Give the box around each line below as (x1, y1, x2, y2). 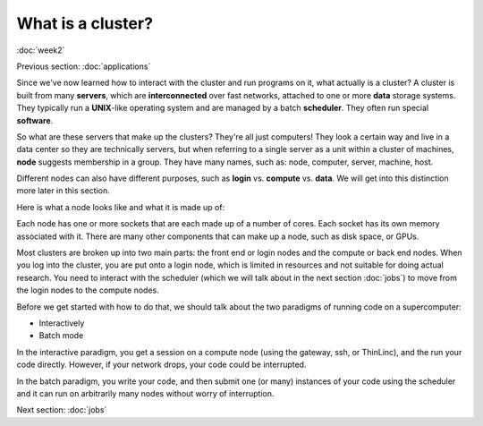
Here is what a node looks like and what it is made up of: (16, 201, 225, 212)
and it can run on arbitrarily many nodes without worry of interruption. (16, 388, 275, 398)
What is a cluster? (16, 13, 154, 33)
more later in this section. (16, 185, 111, 196)
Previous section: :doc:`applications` (16, 61, 151, 72)
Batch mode (38, 330, 84, 341)
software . (16, 115, 54, 125)
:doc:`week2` (16, 45, 65, 55)
